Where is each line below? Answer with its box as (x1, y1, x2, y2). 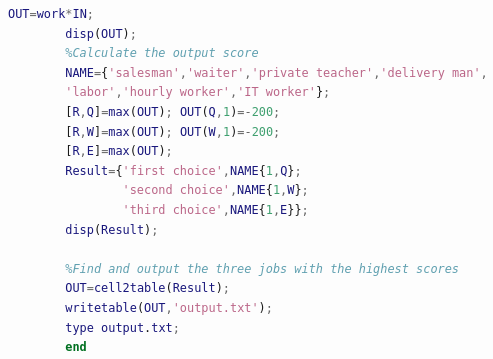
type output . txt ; (65, 320, 180, 335)
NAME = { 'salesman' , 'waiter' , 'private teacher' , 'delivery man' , (65, 65, 488, 80)
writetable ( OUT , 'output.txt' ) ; (65, 300, 273, 315)
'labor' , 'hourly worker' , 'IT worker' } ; (65, 85, 331, 100)
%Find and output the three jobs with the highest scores (65, 261, 460, 276)
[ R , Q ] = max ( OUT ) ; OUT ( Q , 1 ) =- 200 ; (65, 104, 281, 119)
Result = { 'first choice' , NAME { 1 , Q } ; (65, 163, 302, 178)
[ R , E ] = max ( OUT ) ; (65, 144, 173, 159)
